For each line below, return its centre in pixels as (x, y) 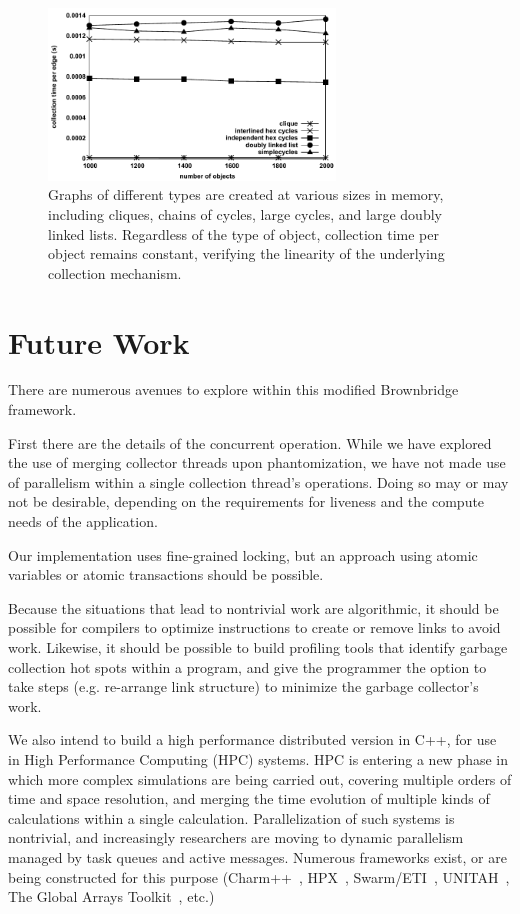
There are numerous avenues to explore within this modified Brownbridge (233, 389)
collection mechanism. (115, 272)
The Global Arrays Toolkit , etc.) (111, 896)
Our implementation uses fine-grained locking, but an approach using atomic (243, 554)
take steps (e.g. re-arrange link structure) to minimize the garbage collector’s (243, 686)
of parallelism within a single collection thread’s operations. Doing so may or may (258, 481)
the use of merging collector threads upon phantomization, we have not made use (257, 462)
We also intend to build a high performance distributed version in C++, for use (252, 739)
